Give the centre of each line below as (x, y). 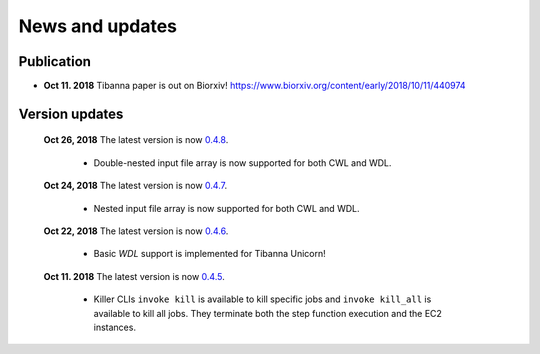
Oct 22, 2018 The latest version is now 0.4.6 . (136, 231)
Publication (55, 61)
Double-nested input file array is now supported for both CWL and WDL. (242, 162)
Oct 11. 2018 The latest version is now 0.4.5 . (134, 276)
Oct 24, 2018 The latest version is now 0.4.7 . (135, 186)
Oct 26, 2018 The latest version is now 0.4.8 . (136, 140)
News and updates (98, 26)
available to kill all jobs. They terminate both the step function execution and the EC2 (267, 313)
